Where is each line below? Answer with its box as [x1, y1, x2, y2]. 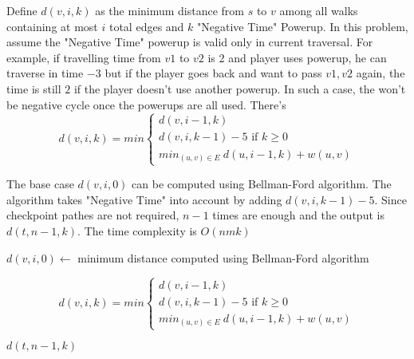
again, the [356, 65, 405, 81]
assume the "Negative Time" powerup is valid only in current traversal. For [6, 34, 373, 50]
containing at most [6, 18, 98, 34]
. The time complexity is [77, 223, 197, 239]
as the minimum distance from [95, 2, 245, 18]
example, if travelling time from [6, 49, 161, 65]
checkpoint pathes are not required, [6, 207, 179, 223]
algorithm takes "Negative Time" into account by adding [6, 191, 282, 207]
